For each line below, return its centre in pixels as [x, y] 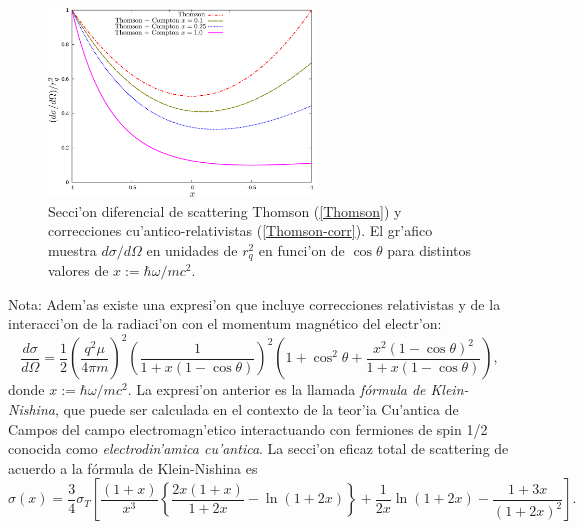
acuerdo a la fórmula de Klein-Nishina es [133, 467]
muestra [72, 249]
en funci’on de [301, 249]
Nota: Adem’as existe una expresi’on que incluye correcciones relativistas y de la [254, 303]
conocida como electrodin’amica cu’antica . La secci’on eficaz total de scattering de [258, 448]
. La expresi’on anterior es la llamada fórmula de [276, 389]
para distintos [429, 249]
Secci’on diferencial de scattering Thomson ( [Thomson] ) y [225, 210]
